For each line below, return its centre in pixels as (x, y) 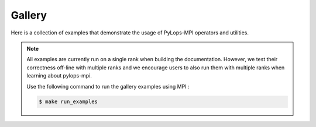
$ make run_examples (68, 102)
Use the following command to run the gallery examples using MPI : (108, 86)
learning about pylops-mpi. (59, 76)
